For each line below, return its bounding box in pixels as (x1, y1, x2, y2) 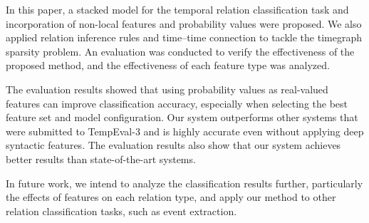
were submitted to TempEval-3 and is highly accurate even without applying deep (6, 123, 364, 138)
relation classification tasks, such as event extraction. (6, 203, 237, 218)
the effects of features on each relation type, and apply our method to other (6, 190, 336, 204)
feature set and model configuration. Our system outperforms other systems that (6, 110, 358, 125)
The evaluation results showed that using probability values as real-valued (6, 81, 328, 96)
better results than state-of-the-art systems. (6, 151, 196, 166)
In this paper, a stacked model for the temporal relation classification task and (6, 2, 349, 16)
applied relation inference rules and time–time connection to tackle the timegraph (6, 30, 362, 45)
